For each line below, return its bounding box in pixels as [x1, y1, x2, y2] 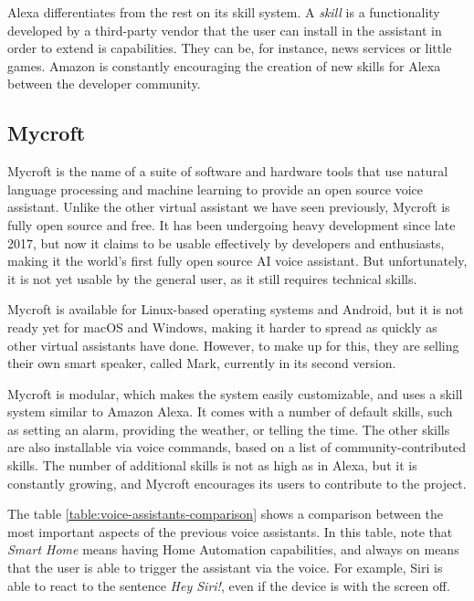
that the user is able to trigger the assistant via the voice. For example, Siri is [7, 558, 443, 577]
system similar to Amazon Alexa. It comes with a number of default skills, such [7, 402, 453, 421]
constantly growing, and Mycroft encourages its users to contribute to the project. [7, 473, 467, 492]
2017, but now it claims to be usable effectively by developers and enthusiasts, [7, 233, 445, 252]
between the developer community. [7, 74, 201, 93]
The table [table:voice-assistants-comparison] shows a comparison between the [7, 504, 444, 523]
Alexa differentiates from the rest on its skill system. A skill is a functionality [7, 3, 440, 21]
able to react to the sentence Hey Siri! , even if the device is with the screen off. [7, 575, 450, 595]
